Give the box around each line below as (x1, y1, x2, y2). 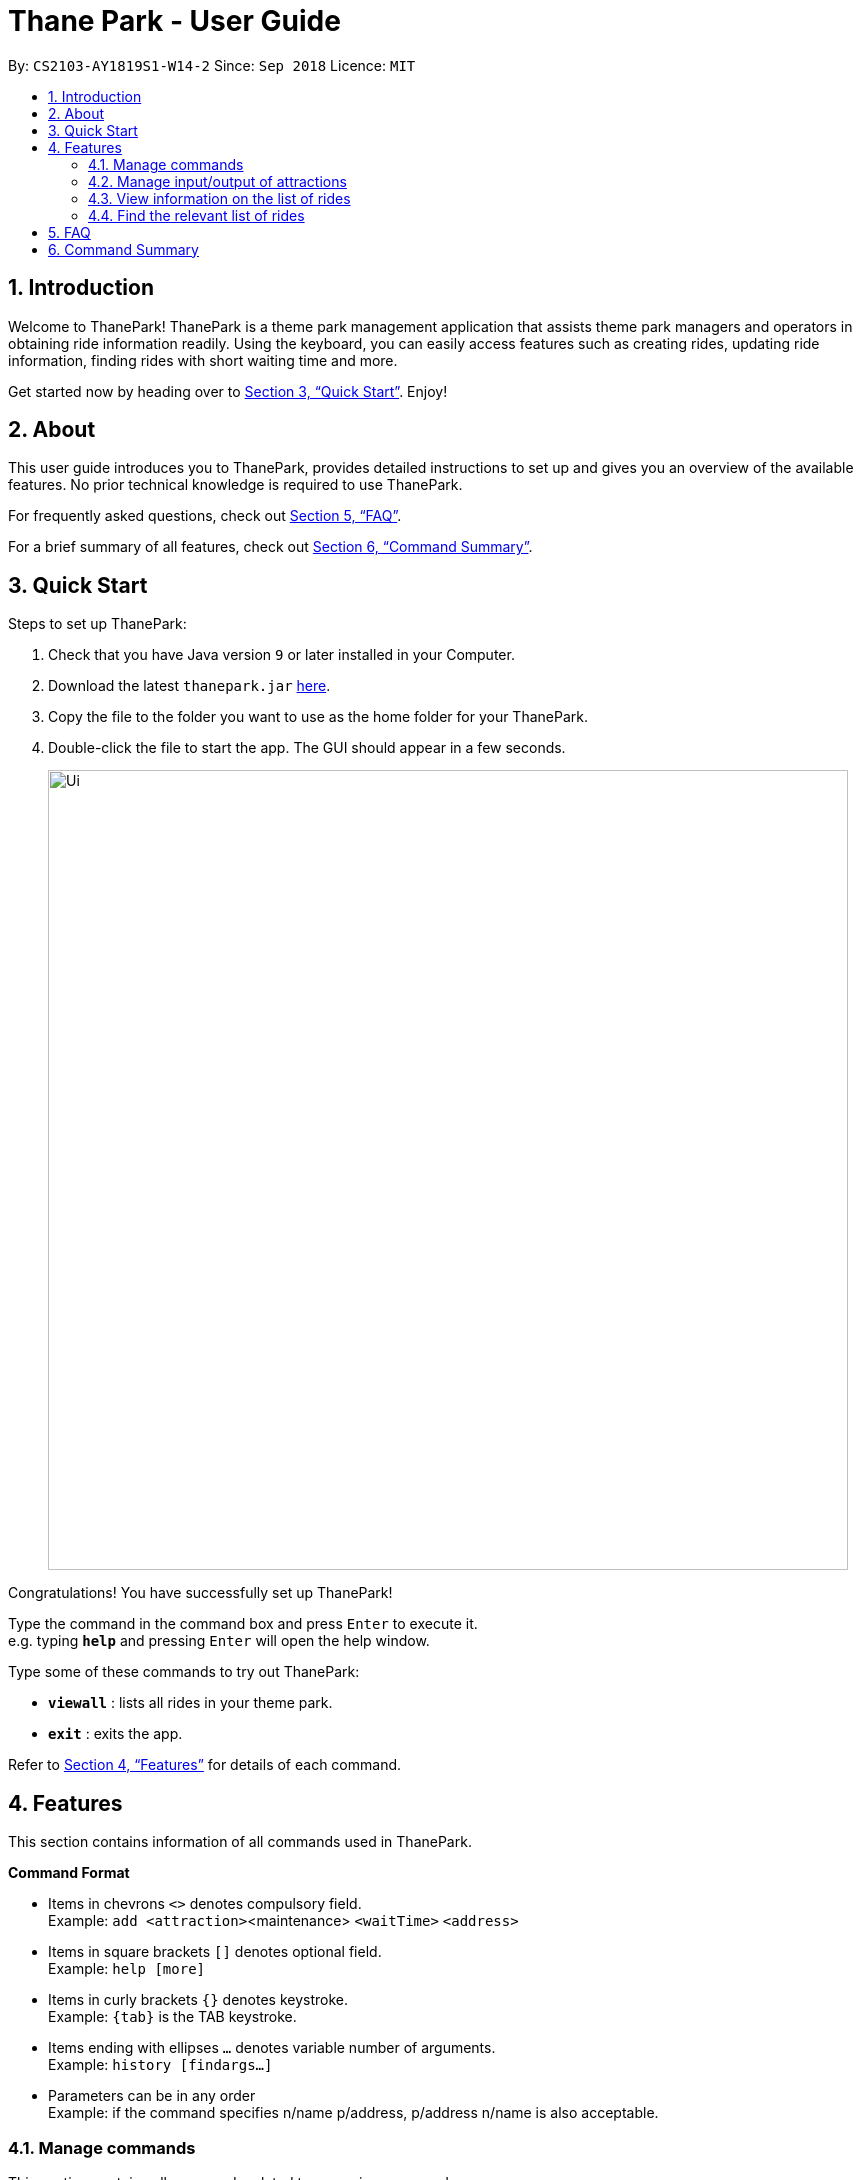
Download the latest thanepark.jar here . (48, 677, 331, 695)
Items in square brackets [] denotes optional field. (48, 1943, 382, 1961)
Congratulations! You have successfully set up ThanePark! (8, 1584, 393, 1602)
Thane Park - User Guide (8, 4, 341, 38)
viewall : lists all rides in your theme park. (48, 1694, 333, 1712)
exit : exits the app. (48, 1725, 183, 1743)
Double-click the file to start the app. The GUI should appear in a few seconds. (48, 739, 566, 757)
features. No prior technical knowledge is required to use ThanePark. (8, 476, 463, 494)
